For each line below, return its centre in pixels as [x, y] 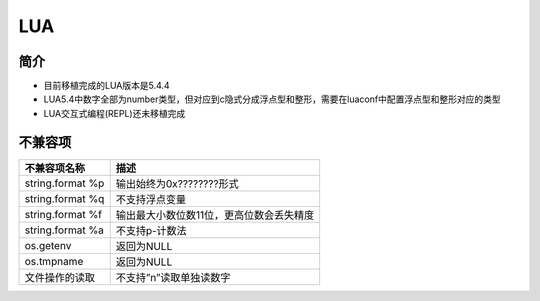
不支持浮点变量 [151, 199]
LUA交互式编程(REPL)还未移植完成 [114, 113]
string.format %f [63, 214]
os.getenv [48, 245]
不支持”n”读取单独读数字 [173, 277]
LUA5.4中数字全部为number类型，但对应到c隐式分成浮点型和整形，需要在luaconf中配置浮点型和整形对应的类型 [272, 99]
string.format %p [64, 183]
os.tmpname [54, 261]
